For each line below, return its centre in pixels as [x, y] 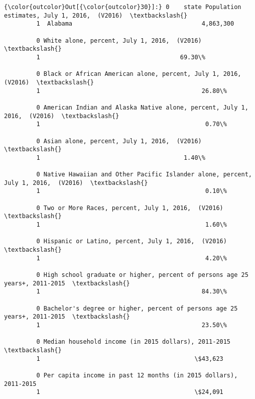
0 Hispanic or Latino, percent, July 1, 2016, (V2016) [132, 241]
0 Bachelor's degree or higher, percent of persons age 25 [137, 308]
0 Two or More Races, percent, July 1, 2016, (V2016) [130, 208]
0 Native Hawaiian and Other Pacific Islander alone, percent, [144, 175]
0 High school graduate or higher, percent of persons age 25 [142, 275]
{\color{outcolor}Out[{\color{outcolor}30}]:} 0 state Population [123, 7]
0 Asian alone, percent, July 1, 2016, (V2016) [119, 141]
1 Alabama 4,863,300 [135, 24]
